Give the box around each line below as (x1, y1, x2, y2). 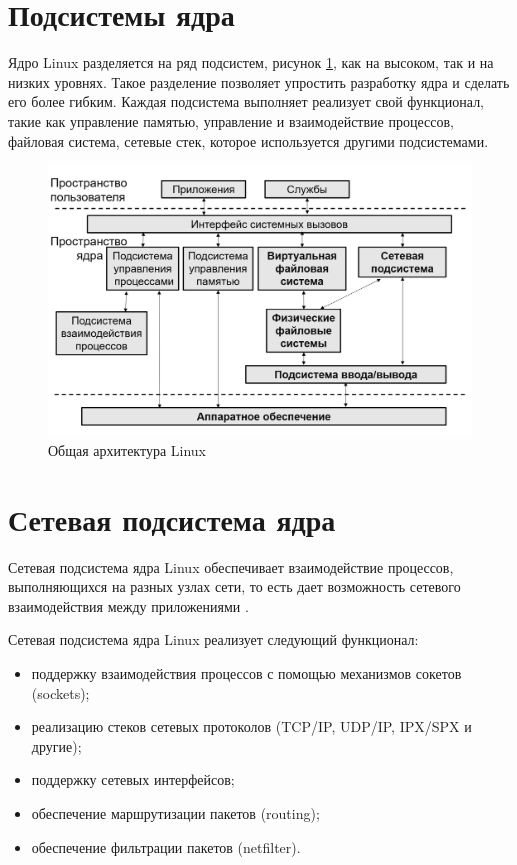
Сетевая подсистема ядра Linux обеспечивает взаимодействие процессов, (8, 556, 454, 577)
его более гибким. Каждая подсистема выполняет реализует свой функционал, (8, 91, 485, 112)
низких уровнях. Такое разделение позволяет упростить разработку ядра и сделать (8, 71, 510, 92)
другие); (31, 735, 82, 756)
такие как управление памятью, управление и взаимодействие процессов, (8, 110, 454, 131)
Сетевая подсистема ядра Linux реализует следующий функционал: (8, 629, 419, 650)
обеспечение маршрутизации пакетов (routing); (31, 802, 320, 823)
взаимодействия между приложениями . (8, 595, 249, 616)
